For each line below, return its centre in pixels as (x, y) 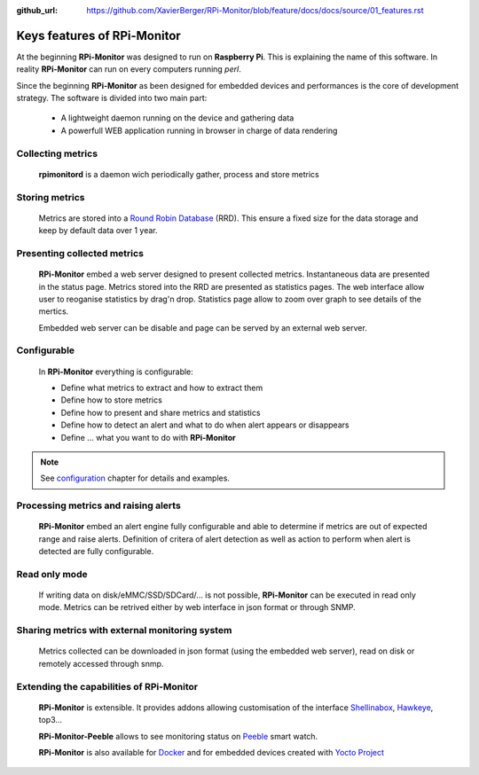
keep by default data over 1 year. (98, 231)
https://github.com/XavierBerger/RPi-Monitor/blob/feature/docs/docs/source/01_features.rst (255, 10)
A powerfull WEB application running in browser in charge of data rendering (199, 130)
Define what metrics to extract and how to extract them (162, 388)
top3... (50, 720)
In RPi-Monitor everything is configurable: (116, 372)
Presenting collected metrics (80, 253)
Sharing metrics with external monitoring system (124, 630)
